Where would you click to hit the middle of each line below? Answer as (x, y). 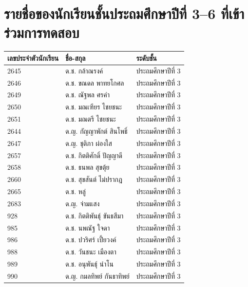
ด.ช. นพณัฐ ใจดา (88, 227)
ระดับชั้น (146, 58)
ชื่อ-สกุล (76, 58)
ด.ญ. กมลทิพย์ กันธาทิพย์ (97, 276)
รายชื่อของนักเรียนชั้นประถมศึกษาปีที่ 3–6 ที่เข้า (124, 13)
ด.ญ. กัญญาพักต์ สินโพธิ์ (96, 131)
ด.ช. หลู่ (76, 191)
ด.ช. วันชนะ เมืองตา (91, 252)
